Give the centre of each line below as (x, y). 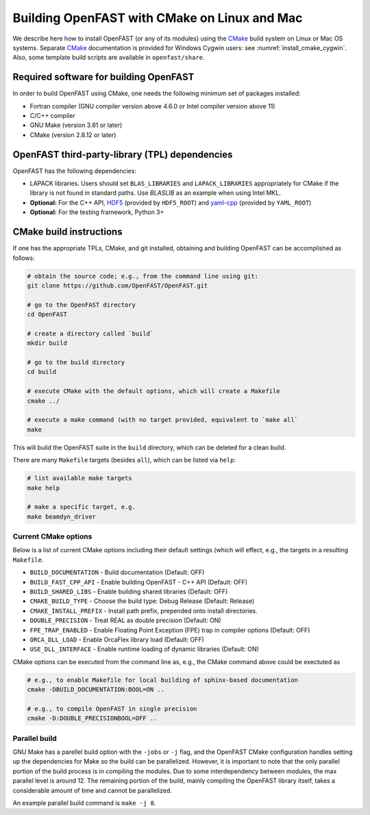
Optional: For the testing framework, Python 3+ (97, 212)
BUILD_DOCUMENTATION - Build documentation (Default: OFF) (117, 572)
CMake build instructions (67, 232)
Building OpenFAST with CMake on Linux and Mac (158, 18)
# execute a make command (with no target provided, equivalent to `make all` (162, 420)
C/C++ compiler (52, 116)
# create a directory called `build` (90, 333)
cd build (42, 372)
